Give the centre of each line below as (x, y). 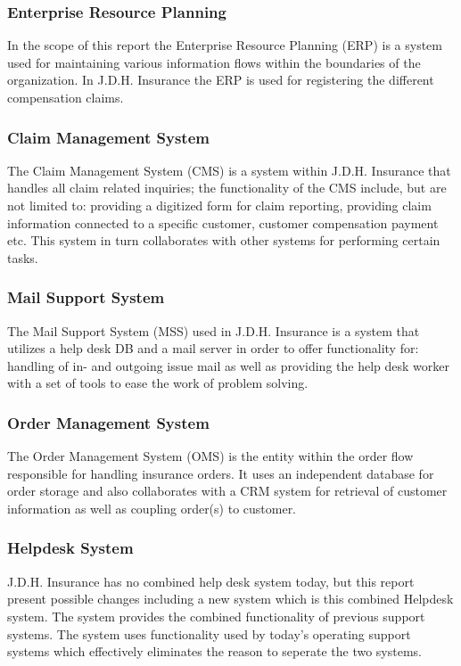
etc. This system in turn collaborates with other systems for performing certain (224, 240)
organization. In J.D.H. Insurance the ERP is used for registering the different (221, 80)
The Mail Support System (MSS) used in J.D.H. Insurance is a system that (214, 330)
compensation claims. (66, 97)
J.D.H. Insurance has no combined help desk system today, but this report (211, 581)
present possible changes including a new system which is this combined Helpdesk (230, 599)
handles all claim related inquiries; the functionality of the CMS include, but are (227, 188)
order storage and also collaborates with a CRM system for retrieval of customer (227, 491)
